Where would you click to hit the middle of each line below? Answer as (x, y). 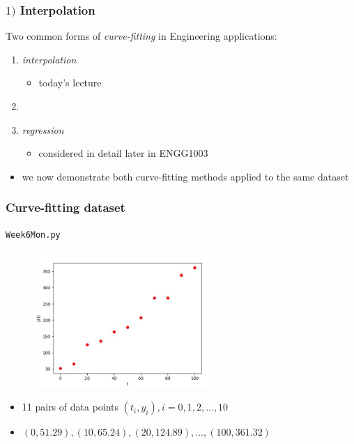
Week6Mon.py (33, 235)
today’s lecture (70, 83)
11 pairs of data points (70, 407)
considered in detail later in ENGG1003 (123, 153)
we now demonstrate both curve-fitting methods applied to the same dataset (185, 176)
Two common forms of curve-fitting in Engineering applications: (141, 36)
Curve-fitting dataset (66, 207)
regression (43, 129)
